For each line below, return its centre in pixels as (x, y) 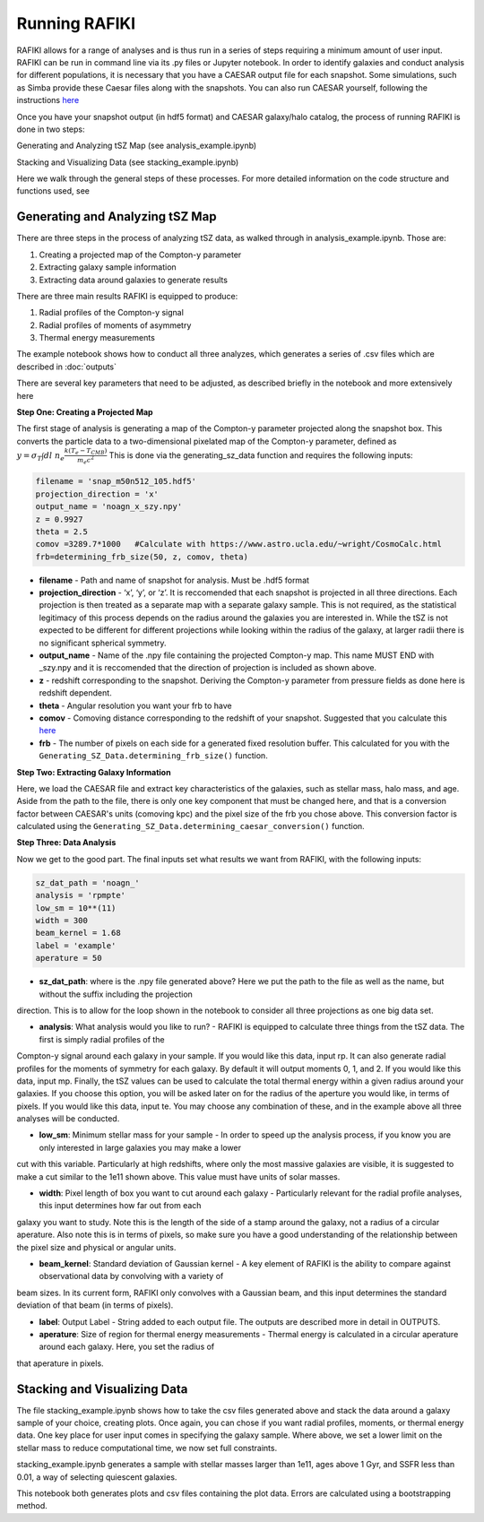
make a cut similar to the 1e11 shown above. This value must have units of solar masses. (178, 1176)
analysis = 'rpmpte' (80, 895)
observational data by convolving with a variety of (131, 1276)
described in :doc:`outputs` (66, 367)
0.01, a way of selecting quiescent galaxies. (97, 1477)
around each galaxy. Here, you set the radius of (127, 1347)
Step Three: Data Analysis (66, 843)
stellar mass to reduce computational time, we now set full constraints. (147, 1448)
